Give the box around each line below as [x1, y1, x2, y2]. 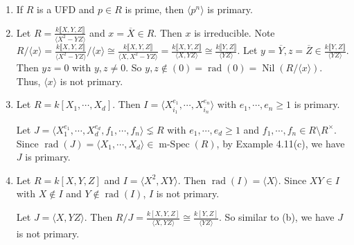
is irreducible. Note [194, 25, 275, 39]
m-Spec [159, 139, 190, 149]
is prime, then [125, 2, 184, 16]
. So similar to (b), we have [219, 210, 335, 224]
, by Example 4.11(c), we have [216, 136, 345, 150]
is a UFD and [37, 2, 95, 16]
